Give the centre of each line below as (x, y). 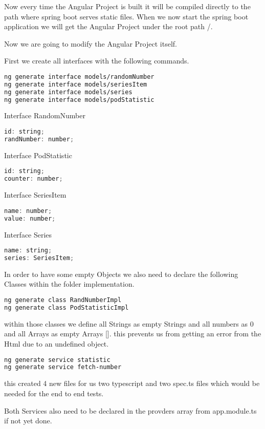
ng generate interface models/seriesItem (76, 84)
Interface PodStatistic (38, 155)
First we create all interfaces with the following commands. (97, 61)
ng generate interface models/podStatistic (79, 100)
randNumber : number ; (39, 139)
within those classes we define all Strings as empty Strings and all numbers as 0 (129, 323)
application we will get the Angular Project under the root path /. (108, 26)
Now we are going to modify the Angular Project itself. (91, 43)
